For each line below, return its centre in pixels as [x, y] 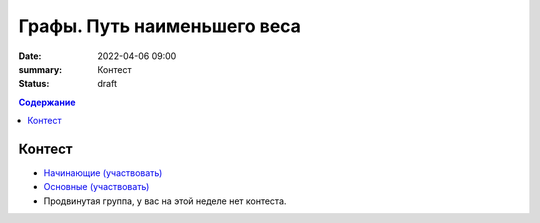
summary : [40, 69]
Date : [30, 56]
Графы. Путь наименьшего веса [160, 26]
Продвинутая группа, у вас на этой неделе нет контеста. [165, 201]
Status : [34, 84]
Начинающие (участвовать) [103, 173]
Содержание [47, 102]
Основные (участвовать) [96, 187]
